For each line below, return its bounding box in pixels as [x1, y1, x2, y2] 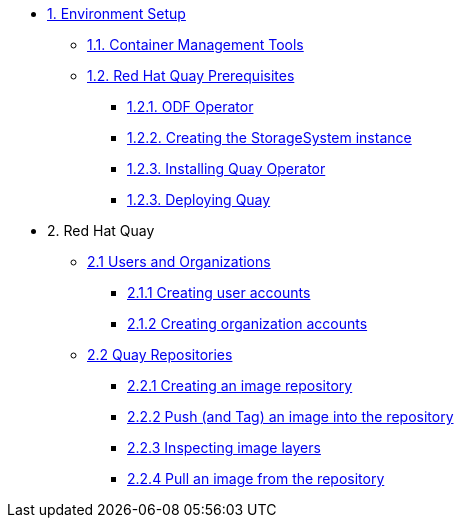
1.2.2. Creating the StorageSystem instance [127, 129, 412, 146]
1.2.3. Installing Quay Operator [127, 160, 326, 177]
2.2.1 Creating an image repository [127, 377, 353, 394]
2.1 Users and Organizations [87, 253, 271, 270]
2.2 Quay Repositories [87, 346, 233, 363]
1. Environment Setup [47, 5, 186, 22]
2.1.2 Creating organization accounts [127, 315, 368, 332]
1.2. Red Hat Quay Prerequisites [87, 67, 295, 84]
